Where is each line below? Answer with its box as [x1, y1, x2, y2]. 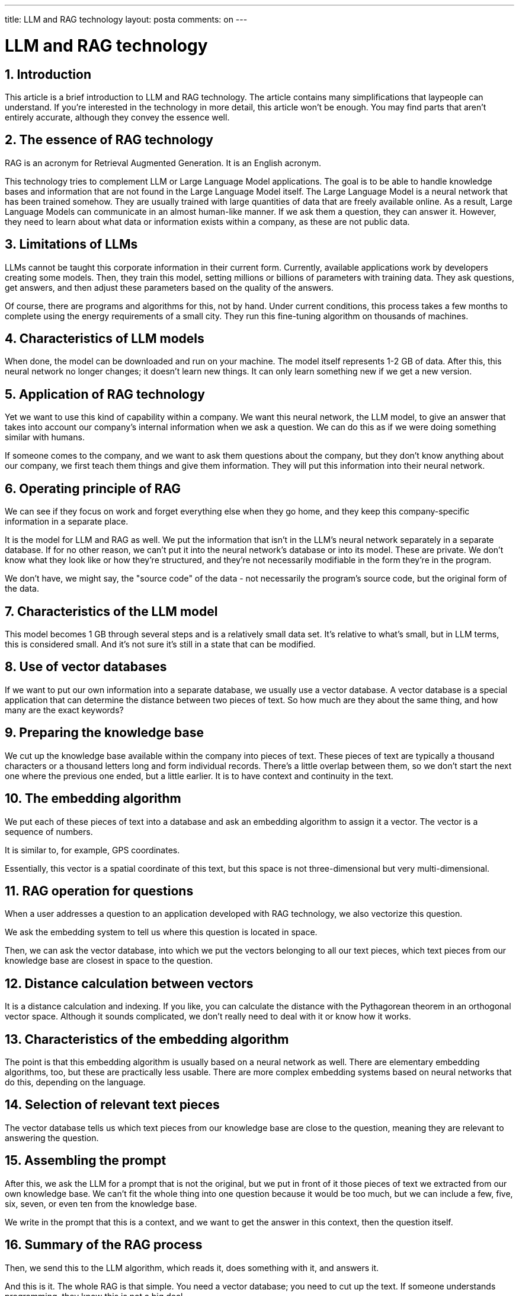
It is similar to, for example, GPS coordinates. [5, 844, 180, 855]
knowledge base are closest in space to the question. [5, 955, 213, 966]
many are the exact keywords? [5, 704, 124, 715]
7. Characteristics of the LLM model [5, 603, 218, 619]
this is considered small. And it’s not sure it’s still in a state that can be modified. [5, 639, 316, 649]
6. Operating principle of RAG [5, 481, 181, 496]
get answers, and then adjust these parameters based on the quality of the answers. [5, 282, 334, 293]
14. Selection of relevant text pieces [5, 1097, 220, 1113]
